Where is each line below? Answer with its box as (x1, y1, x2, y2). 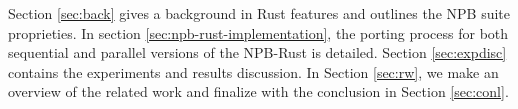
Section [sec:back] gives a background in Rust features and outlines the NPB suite (8, 3, 510, 23)
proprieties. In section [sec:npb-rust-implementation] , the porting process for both (8, 22, 509, 43)
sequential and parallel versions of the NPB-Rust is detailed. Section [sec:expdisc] (8, 42, 507, 63)
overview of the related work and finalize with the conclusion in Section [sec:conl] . (8, 81, 509, 102)
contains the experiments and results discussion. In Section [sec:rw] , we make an (8, 61, 499, 82)
